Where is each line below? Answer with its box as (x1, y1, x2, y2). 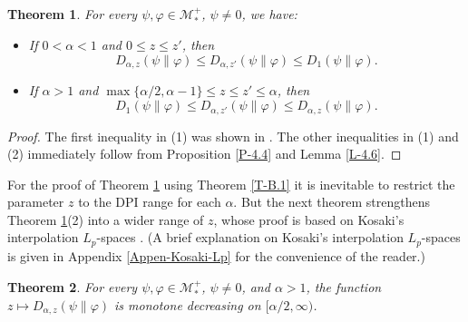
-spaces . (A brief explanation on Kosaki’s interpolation (96, 228, 404, 247)
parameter (7, 192, 64, 211)
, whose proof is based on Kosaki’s (213, 210, 405, 229)
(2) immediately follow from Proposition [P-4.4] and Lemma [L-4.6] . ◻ (7, 144, 402, 163)
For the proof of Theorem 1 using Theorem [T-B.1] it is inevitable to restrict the (7, 174, 455, 193)
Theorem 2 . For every (7, 277, 138, 296)
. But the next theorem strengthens (233, 192, 430, 211)
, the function (306, 277, 382, 296)
